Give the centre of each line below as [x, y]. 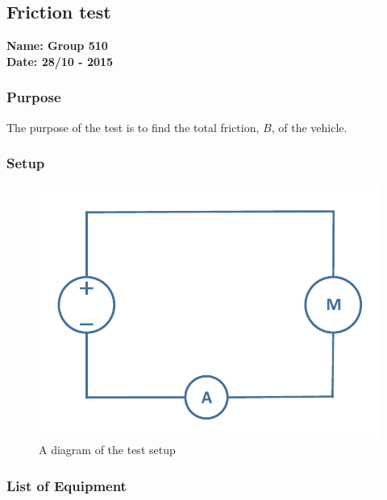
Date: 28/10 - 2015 [60, 61]
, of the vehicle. [309, 127]
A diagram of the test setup [107, 450]
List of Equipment [67, 485]
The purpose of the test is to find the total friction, [133, 127]
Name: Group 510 [57, 45]
